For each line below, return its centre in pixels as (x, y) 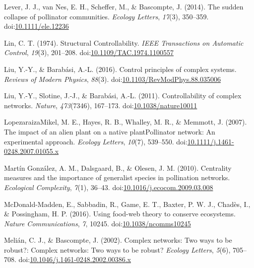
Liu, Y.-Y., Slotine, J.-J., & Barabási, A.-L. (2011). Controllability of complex (123, 96)
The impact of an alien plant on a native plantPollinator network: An (110, 131)
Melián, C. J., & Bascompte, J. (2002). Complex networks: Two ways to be (118, 240)
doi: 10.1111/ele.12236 (36, 26)
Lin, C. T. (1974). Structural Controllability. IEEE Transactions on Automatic (124, 42)
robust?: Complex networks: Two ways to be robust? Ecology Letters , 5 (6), (117, 249)
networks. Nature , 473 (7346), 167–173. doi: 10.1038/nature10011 (101, 105)
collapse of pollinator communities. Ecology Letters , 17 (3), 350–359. (106, 16)
